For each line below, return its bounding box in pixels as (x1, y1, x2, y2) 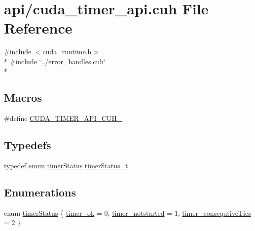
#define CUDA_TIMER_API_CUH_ (4, 113, 122, 123)
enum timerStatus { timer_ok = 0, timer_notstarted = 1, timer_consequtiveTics (4, 207, 251, 218)
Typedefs (4, 137, 51, 153)
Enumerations (4, 185, 76, 200)
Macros (4, 90, 42, 105)
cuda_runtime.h (42, 46, 92, 57)
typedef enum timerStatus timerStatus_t (4, 160, 128, 171)
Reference (4, 18, 73, 38)
